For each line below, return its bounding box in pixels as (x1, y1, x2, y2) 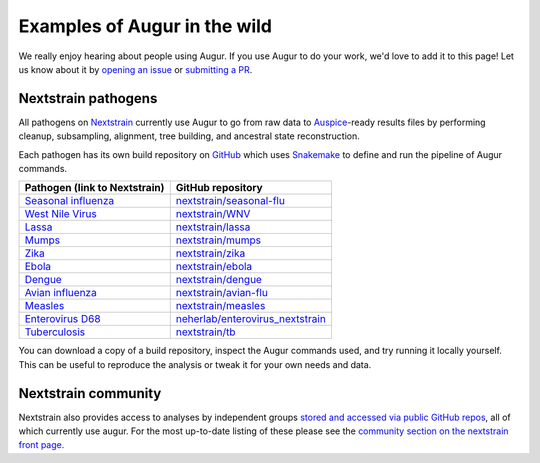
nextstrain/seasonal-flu (175, 194, 285, 208)
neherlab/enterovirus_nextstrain (175, 312, 327, 326)
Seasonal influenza (24, 194, 115, 208)
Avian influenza (24, 286, 97, 300)
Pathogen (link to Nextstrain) (24, 181, 165, 195)
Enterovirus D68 (24, 312, 101, 326)
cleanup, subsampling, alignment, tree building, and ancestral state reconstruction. (18, 130, 360, 142)
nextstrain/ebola (175, 260, 253, 274)
